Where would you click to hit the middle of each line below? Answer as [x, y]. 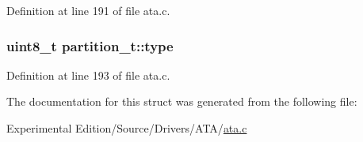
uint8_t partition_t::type [90, 45]
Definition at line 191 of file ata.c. [88, 10]
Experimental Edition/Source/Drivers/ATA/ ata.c [127, 128]
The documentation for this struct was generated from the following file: [182, 101]
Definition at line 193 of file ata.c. [88, 75]
